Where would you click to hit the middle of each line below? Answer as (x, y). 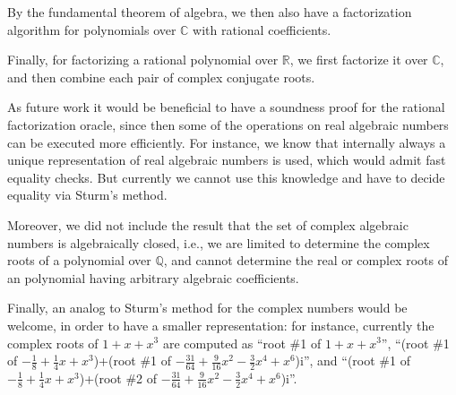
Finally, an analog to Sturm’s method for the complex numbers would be (207, 308)
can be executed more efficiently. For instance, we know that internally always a (227, 142)
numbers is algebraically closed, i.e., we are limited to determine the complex (219, 242)
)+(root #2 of (118, 378)
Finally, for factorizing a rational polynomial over (143, 60)
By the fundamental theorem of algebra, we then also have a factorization (210, 12)
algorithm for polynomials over (92, 29)
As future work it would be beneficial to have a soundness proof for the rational (226, 107)
